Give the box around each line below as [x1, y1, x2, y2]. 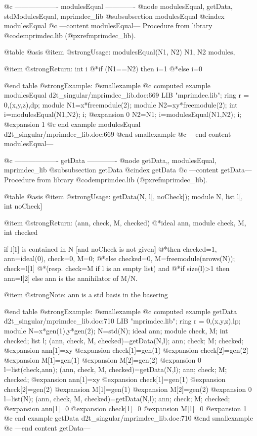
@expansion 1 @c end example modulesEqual [4, 118, 141, 129]
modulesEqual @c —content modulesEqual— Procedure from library [4, 20, 213, 31]
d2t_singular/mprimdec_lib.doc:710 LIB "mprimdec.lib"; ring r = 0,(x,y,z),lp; [4, 316, 241, 326]
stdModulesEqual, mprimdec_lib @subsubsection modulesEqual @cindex [4, 10, 225, 21]
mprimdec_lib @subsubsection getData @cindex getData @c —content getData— [4, 164, 252, 175]
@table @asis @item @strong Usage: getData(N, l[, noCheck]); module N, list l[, [4, 191, 243, 201]
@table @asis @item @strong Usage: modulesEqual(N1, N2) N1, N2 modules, [4, 47, 235, 57]
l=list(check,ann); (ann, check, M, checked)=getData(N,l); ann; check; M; [4, 364, 227, 375]
